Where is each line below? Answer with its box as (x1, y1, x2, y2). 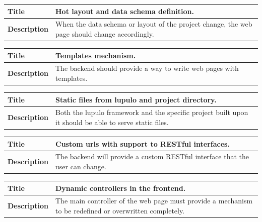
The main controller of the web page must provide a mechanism (55, 195, 253, 206)
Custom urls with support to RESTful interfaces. (55, 138, 230, 149)
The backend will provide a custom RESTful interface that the (55, 151, 249, 162)
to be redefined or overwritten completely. (55, 205, 185, 216)
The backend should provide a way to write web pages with (55, 63, 239, 73)
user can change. (55, 161, 106, 172)
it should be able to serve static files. (55, 117, 169, 127)
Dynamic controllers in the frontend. (55, 182, 186, 193)
